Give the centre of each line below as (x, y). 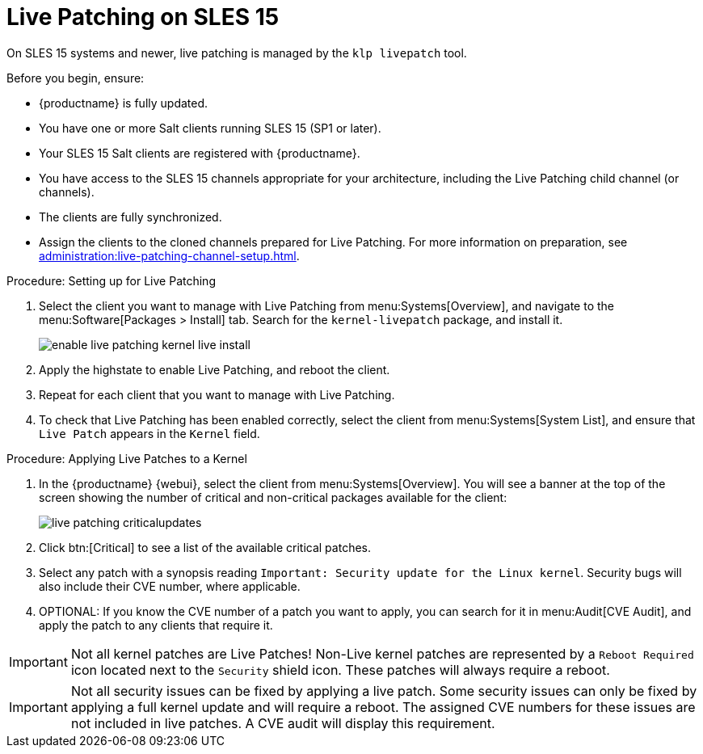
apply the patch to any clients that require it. (156, 625)
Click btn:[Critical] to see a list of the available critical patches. (205, 547)
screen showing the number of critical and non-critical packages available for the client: (273, 497)
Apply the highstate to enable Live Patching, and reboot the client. (215, 369)
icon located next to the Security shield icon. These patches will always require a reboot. (340, 670)
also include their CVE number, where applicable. (170, 586)
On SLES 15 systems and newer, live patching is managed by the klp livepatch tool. (237, 53)
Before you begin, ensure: (76, 78)
